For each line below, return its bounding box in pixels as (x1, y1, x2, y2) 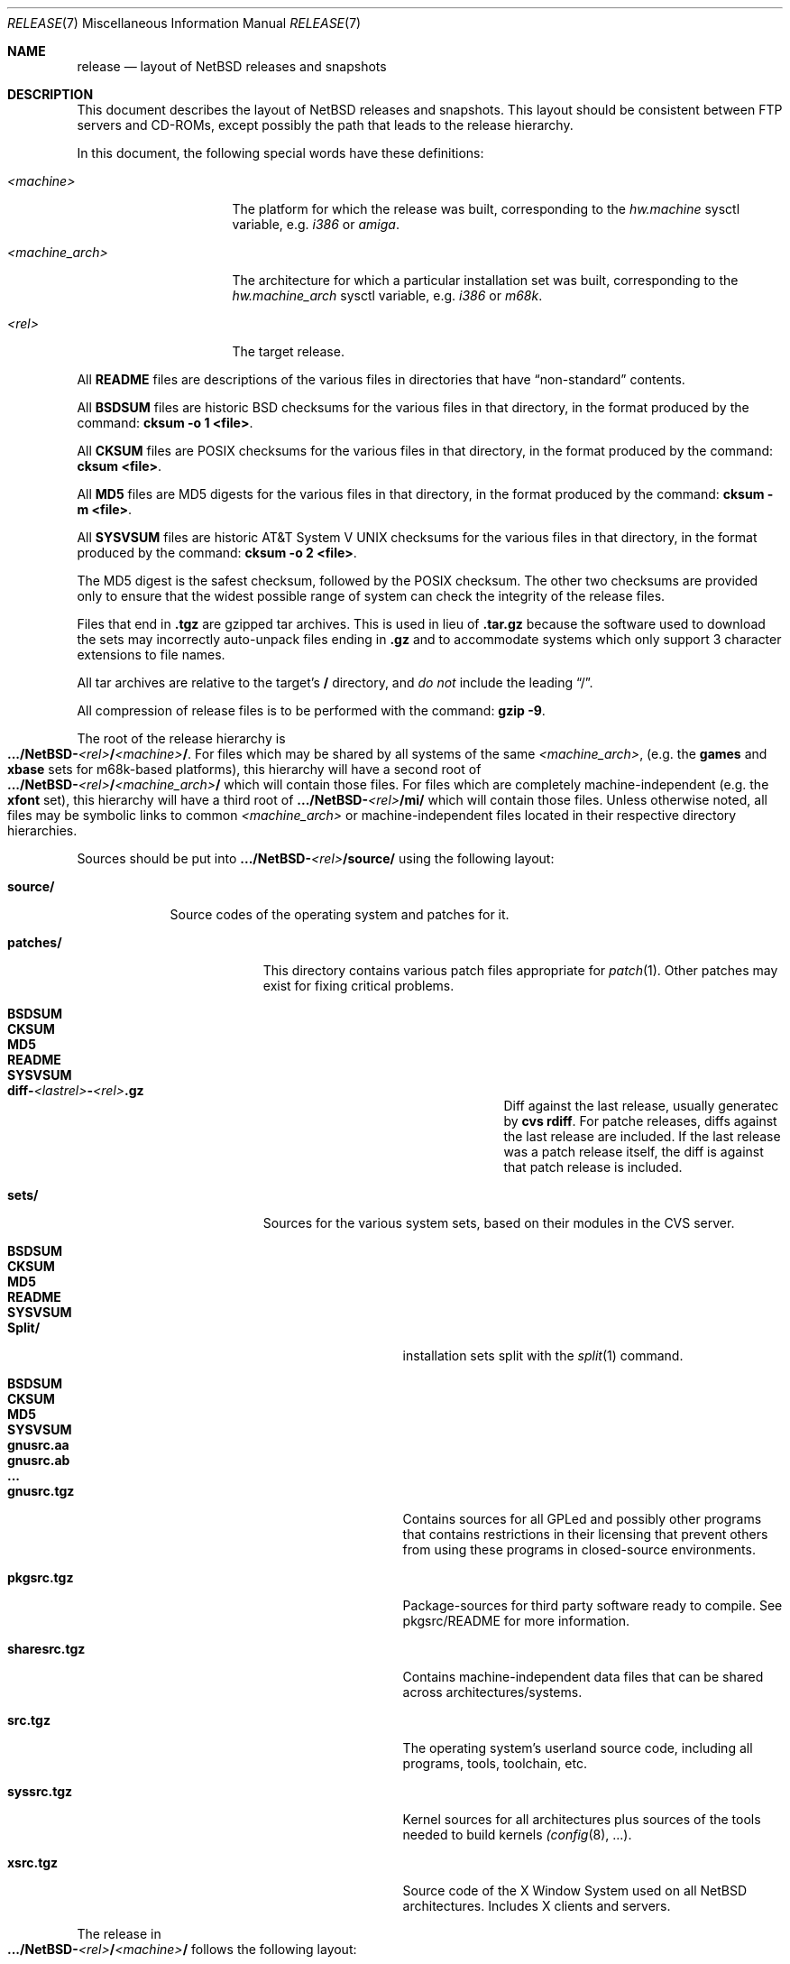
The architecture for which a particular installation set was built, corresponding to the (232, 272, 739, 288)
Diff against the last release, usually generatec (503, 1098, 779, 1113)
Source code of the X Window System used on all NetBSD (402, 1883, 748, 1898)
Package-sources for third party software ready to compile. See (402, 1598, 783, 1613)
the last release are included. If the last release (503, 1129, 781, 1144)
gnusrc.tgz (7, 1483, 75, 1498)
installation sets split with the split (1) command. (402, 1348, 684, 1363)
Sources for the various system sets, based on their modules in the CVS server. (262, 1215, 735, 1231)
